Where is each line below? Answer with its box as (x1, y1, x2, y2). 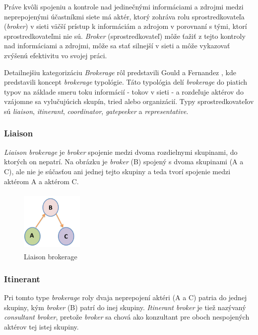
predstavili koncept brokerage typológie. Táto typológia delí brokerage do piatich (4, 77, 248, 87)
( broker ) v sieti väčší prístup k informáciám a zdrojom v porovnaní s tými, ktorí (4, 21, 247, 31)
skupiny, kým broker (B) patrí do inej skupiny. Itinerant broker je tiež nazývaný (4, 302, 246, 312)
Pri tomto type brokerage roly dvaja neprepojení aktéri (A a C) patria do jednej (4, 292, 247, 302)
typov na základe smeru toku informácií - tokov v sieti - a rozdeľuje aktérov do (4, 86, 244, 97)
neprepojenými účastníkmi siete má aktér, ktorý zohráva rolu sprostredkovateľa (4, 11, 245, 21)
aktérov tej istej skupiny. (4, 321, 79, 332)
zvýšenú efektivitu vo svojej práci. (4, 50, 107, 60)
